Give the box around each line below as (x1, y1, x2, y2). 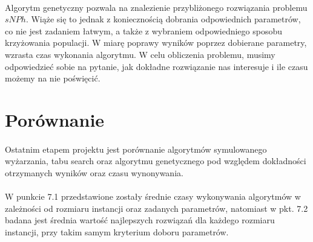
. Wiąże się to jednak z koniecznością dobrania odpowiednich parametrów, (25, 13, 301, 25)
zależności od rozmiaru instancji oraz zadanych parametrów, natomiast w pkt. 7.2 (5, 202, 308, 214)
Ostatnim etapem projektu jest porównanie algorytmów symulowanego (5, 142, 267, 155)
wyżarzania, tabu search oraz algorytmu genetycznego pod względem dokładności (5, 154, 306, 167)
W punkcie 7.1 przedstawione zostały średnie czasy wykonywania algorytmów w (5, 190, 301, 203)
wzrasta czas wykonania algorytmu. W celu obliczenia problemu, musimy (5, 48, 275, 60)
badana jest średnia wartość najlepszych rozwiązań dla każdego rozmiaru (5, 214, 275, 226)
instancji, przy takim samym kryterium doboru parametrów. (5, 225, 229, 238)
